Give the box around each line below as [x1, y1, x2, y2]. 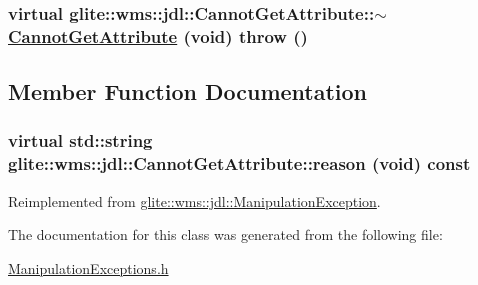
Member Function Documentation [8, 76, 368, 107]
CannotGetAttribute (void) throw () [8, 23, 308, 48]
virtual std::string [8, 128, 153, 153]
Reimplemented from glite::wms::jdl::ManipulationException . [8, 190, 381, 211]
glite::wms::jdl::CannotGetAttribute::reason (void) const [8, 151, 471, 176]
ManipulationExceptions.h [8, 257, 169, 278]
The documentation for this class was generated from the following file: [8, 224, 443, 245]
